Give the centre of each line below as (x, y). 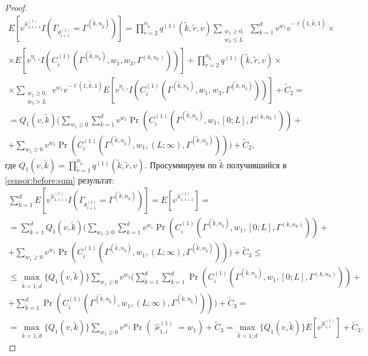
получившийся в (257, 164)
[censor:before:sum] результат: (60, 180)
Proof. (16, 7)
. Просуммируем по (180, 164)
